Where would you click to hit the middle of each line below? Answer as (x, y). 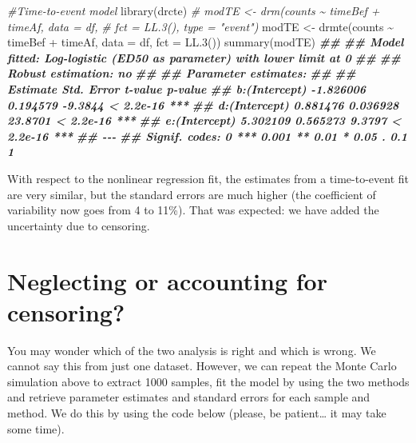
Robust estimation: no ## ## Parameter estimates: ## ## (182, 73)
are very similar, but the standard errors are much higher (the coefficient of (192, 194)
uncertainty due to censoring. (79, 225)
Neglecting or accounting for (167, 280)
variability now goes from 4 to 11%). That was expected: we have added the (193, 210)
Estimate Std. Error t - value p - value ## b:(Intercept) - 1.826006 (187, 88)
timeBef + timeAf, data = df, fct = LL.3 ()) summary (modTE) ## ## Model (206, 42)
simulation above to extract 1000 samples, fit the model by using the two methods (208, 381)
